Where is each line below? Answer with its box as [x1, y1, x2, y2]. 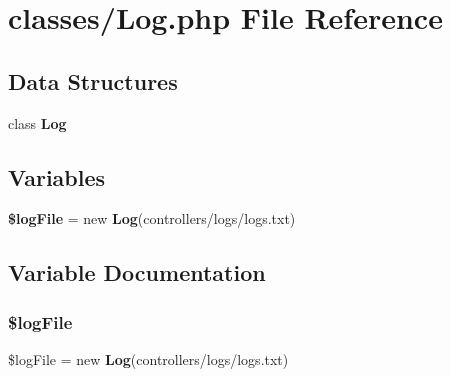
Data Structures [8, 65, 178, 96]
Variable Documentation [8, 257, 266, 288]
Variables [8, 161, 106, 192]
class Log [8, 112, 67, 133]
